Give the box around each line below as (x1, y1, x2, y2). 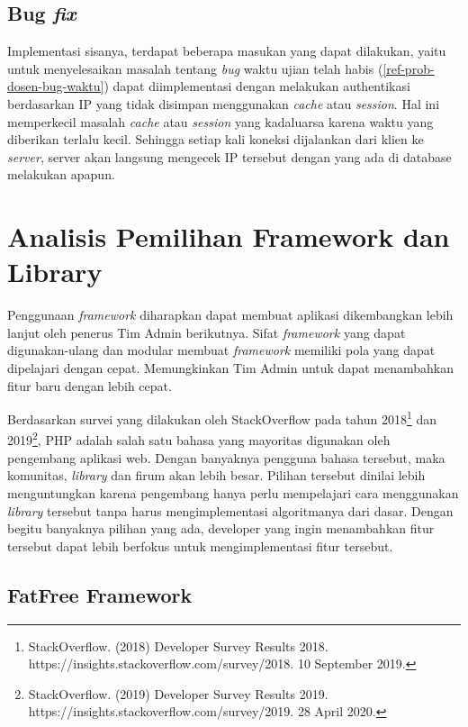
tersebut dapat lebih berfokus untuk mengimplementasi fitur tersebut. (7, 536, 393, 555)
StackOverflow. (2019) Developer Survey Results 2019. (28, 684, 328, 703)
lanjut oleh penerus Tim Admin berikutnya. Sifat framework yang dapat (7, 323, 406, 341)
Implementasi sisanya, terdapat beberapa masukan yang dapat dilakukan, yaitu (7, 41, 446, 60)
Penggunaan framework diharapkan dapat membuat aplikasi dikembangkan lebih (7, 305, 454, 324)
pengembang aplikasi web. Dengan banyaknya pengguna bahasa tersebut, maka (7, 448, 445, 467)
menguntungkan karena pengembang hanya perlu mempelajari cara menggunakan (7, 483, 459, 502)
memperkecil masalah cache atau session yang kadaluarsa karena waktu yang (7, 112, 434, 131)
